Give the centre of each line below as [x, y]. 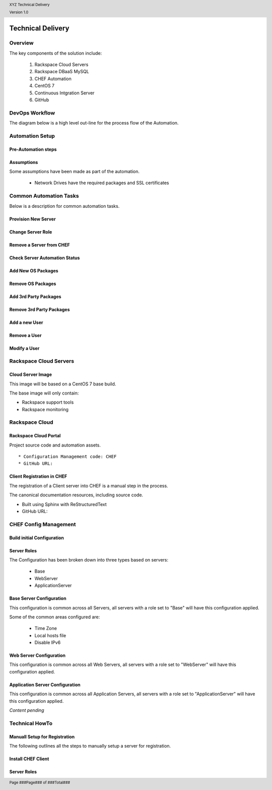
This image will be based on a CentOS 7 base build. [63, 384]
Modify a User [24, 348]
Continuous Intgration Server [64, 93]
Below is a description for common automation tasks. [64, 206]
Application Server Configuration [45, 685]
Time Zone [46, 629]
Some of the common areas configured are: [55, 617]
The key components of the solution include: [56, 53]
